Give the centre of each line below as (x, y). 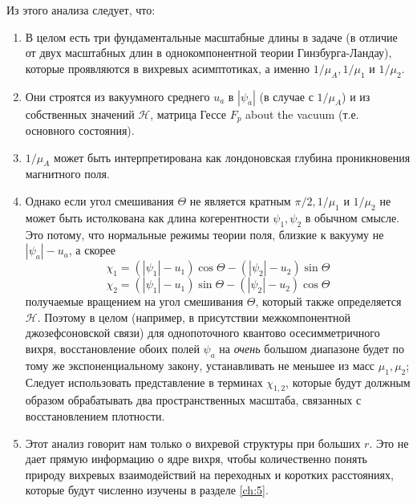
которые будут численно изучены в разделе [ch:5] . (147, 490)
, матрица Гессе (188, 114)
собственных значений (80, 114)
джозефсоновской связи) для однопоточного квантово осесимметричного (202, 333)
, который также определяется (328, 301)
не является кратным (240, 201)
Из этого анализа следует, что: (81, 10)
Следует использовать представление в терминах (144, 382)
